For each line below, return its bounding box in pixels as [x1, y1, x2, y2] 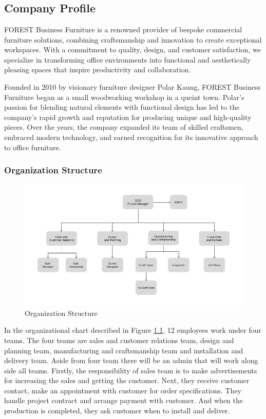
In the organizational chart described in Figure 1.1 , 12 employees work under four [4, 325, 261, 335]
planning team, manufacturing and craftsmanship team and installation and [4, 345, 243, 355]
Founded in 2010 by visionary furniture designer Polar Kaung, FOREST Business [4, 81, 261, 92]
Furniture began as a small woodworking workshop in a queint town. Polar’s [4, 91, 244, 102]
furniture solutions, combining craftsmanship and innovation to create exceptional [4, 34, 262, 45]
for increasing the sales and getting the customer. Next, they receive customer [4, 375, 250, 386]
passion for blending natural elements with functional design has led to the [4, 102, 240, 112]
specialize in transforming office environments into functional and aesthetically [4, 54, 251, 65]
